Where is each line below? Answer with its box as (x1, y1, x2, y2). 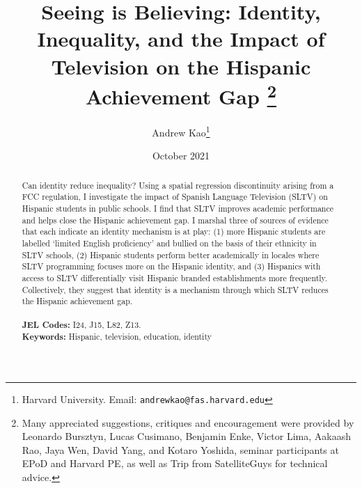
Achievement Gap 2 (85, 79, 277, 111)
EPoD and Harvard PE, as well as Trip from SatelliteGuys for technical (22, 456, 328, 471)
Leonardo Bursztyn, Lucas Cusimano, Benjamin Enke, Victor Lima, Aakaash (22, 429, 351, 443)
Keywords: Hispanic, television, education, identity (22, 331, 212, 343)
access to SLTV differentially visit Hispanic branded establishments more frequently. (22, 271, 328, 283)
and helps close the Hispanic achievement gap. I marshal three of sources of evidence (22, 214, 329, 226)
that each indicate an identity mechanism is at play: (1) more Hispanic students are (22, 226, 326, 237)
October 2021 (152, 148, 210, 163)
